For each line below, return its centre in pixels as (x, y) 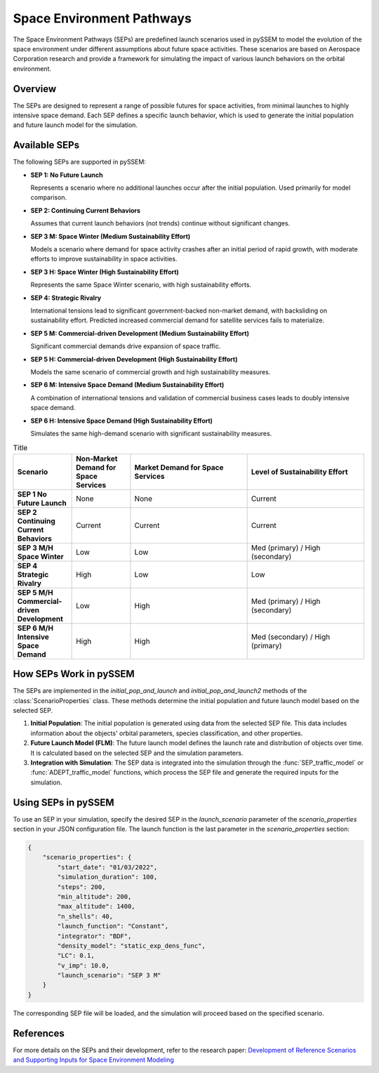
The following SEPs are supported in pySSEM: (80, 162)
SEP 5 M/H (35, 592)
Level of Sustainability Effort (299, 472)
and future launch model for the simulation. (75, 125)
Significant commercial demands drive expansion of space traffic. (126, 346)
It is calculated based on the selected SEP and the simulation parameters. (137, 753)
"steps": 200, (81, 887)
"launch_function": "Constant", (113, 926)
